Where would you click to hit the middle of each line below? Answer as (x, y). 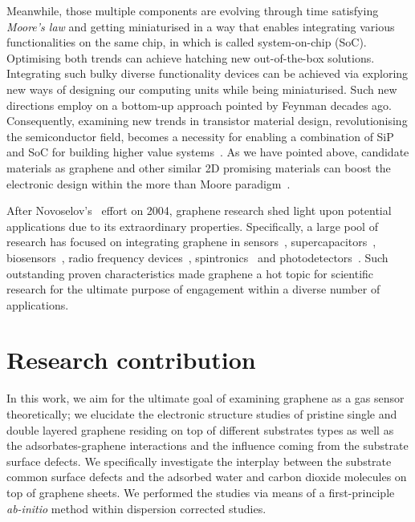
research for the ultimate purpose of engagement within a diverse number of (193, 289)
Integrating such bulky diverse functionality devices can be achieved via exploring (207, 73)
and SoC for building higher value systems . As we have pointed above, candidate (208, 152)
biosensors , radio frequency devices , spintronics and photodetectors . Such (197, 257)
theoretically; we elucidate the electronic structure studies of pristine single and (202, 414)
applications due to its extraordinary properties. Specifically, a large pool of (192, 226)
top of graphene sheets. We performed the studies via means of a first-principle (201, 492)
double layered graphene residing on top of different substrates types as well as (200, 429)
